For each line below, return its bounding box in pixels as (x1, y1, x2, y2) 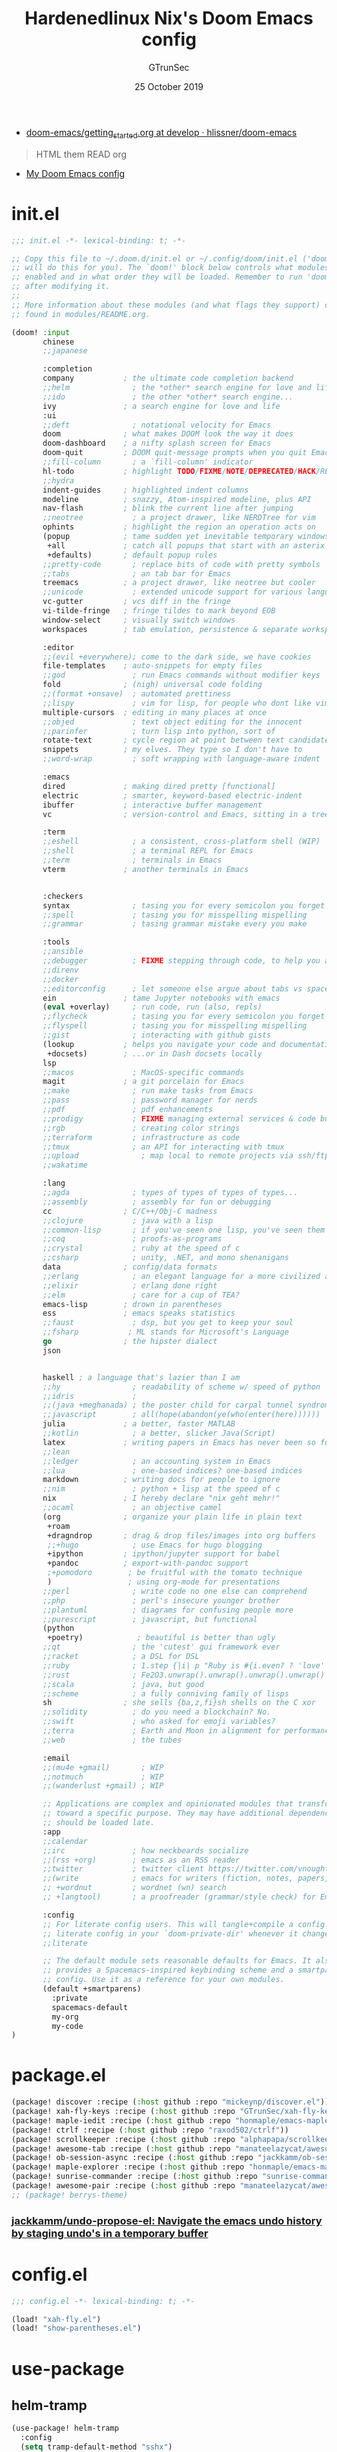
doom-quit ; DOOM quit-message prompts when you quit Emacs (42, 448, 334, 458)
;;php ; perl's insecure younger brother (42, 1595, 281, 1606)
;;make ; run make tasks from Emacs (42, 1086, 254, 1096)
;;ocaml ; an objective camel (42, 1503, 223, 1513)
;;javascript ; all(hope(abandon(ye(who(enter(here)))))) (42, 1410, 321, 1420)
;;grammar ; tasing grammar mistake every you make (42, 919, 308, 929)
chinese (42, 337, 75, 347)
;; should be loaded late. (42, 1818, 156, 1828)
